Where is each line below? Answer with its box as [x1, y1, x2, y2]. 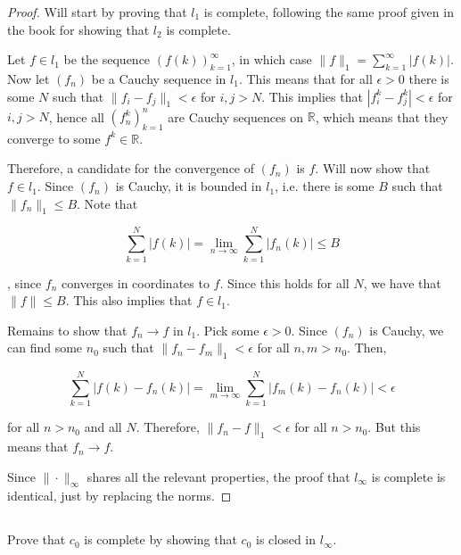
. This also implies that [65, 291, 193, 310]
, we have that [363, 273, 441, 292]
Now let [7, 69, 50, 87]
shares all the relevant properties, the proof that [86, 467, 350, 485]
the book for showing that [7, 20, 150, 38]
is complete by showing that [84, 530, 237, 549]
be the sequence [63, 50, 151, 69]
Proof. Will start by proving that [7, 3, 187, 21]
